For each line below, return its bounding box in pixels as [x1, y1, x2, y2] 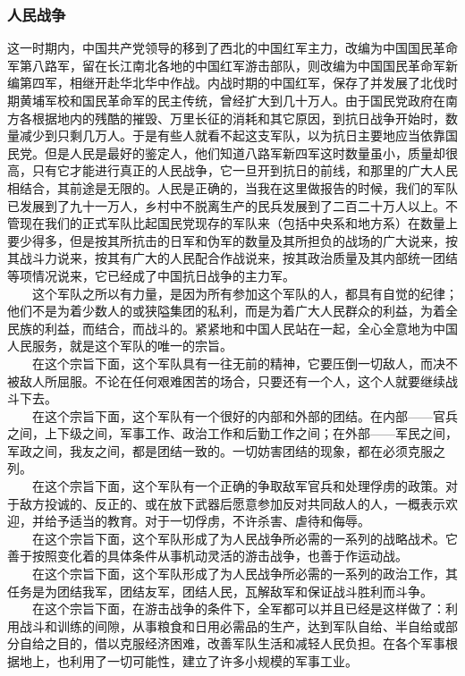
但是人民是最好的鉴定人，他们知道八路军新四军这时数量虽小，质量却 [44, 143, 445, 162]
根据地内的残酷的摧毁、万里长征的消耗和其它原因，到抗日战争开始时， [31, 108, 445, 127]
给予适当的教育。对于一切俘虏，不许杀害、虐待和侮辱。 [44, 511, 370, 530]
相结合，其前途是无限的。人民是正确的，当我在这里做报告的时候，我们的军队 [7, 178, 458, 197]
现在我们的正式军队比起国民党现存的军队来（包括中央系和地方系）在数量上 [19, 214, 458, 232]
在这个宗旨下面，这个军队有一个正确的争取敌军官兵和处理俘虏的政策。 [31, 477, 445, 495]
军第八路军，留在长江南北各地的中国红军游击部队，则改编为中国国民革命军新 [7, 55, 458, 74]
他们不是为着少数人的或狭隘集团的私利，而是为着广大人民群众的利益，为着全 [7, 301, 458, 320]
